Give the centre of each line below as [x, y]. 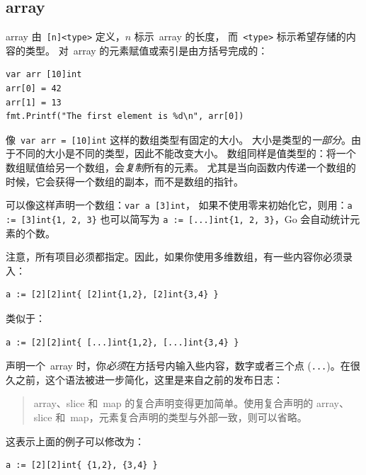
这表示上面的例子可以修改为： [75, 441]
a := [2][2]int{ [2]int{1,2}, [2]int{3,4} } [112, 295]
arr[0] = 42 [34, 89]
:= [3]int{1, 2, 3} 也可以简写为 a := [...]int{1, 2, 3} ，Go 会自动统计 [178, 218]
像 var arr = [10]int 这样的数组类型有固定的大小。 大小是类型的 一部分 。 [179, 139]
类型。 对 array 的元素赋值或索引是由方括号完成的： [147, 50]
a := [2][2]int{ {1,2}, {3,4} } [82, 465]
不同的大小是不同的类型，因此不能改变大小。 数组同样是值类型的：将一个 [185, 153]
